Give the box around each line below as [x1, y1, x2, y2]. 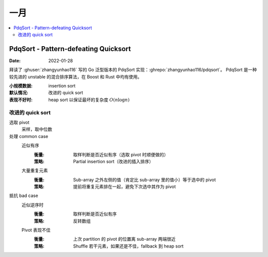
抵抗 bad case [9, 193, 38, 198]
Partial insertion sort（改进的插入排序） [73, 158, 154, 164]
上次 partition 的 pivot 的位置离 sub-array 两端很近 [73, 236, 176, 242]
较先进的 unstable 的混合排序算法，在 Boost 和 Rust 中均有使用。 [9, 73, 142, 79]
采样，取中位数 [21, 127, 52, 132]
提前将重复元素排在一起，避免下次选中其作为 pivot [73, 184, 176, 190]
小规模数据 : [9, 83, 33, 89]
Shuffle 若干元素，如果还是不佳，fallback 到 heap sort [73, 243, 184, 249]
